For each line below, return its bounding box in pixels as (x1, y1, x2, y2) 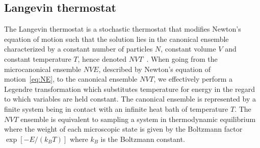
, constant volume (161, 43, 216, 54)
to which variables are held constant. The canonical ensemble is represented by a (4, 93, 256, 104)
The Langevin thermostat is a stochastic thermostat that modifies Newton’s (4, 23, 241, 34)
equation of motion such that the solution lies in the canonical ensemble (4, 33, 229, 44)
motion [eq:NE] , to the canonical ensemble (4, 73, 138, 84)
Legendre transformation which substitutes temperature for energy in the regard (4, 83, 255, 94)
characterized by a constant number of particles (4, 43, 153, 54)
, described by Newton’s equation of (98, 63, 211, 74)
